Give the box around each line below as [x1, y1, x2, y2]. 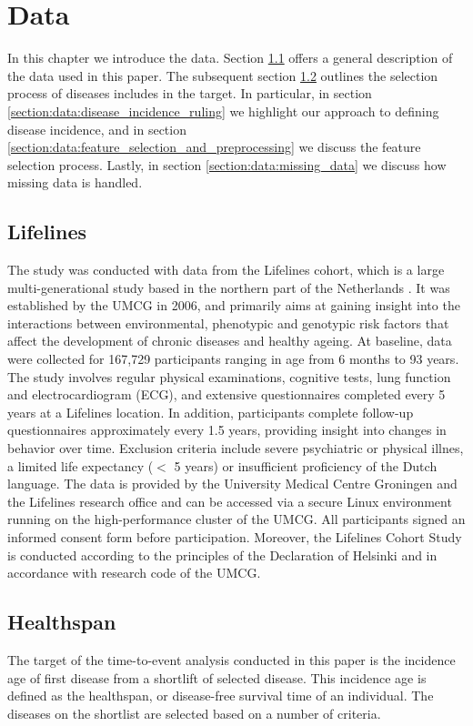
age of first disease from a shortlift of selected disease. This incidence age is [7, 668, 427, 687]
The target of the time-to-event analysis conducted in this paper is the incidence [7, 650, 456, 669]
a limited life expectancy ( [7, 456, 154, 475]
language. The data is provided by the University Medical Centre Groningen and [7, 474, 458, 493]
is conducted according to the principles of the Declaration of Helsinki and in [7, 545, 438, 564]
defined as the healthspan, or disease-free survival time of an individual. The [7, 686, 434, 705]
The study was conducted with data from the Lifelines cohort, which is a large [7, 260, 445, 279]
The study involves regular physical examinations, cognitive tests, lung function [7, 367, 451, 386]
